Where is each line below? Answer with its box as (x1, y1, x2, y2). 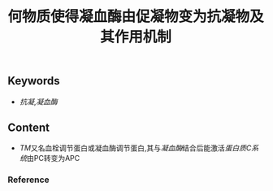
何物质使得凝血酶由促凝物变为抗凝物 (7, 7, 250, 26)
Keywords (7, 74, 60, 88)
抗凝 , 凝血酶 (19, 97, 58, 106)
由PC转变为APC (26, 154, 80, 163)
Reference (7, 174, 50, 185)
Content (7, 121, 50, 134)
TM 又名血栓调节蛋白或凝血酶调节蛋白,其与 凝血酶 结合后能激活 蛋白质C (19, 143, 252, 153)
